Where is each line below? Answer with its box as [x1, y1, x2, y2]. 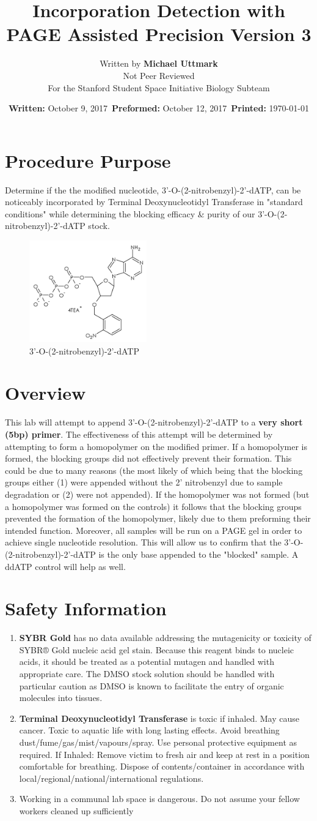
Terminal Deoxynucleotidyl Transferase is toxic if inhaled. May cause [19, 711, 300, 724]
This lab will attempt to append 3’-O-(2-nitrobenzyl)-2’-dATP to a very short [5, 416, 303, 429]
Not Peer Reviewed [123, 69, 195, 81]
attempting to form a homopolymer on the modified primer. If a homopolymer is [5, 440, 307, 452]
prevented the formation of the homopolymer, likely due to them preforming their [5, 512, 311, 525]
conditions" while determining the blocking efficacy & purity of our [5, 207, 255, 220]
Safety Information [5, 596, 167, 621]
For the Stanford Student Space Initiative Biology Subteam [48, 81, 270, 94]
